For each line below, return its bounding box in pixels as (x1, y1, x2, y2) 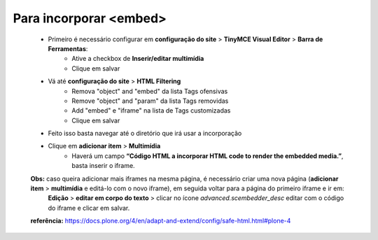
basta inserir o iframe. (71, 162, 136, 170)
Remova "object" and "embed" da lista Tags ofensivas (71, 87, 228, 95)
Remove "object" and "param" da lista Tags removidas (71, 97, 229, 105)
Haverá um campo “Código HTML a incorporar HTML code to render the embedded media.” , (71, 151, 344, 160)
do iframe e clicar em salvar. (48, 204, 130, 212)
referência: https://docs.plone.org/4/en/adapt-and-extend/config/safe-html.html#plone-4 (30, 217, 291, 225)
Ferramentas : (48, 44, 88, 52)
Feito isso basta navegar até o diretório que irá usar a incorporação (48, 129, 242, 138)
